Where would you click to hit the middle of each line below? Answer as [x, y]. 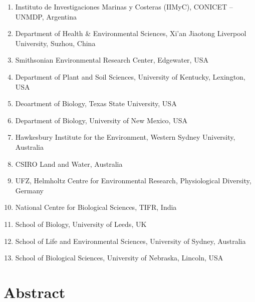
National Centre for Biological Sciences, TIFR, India [96, 207]
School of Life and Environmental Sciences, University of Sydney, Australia [131, 241]
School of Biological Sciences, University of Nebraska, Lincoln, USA [119, 258]
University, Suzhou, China [55, 43]
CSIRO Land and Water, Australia [69, 164]
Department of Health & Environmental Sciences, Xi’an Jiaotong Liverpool [131, 33]
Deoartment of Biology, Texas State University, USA [96, 103]
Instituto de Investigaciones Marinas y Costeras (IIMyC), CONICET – [124, 7]
